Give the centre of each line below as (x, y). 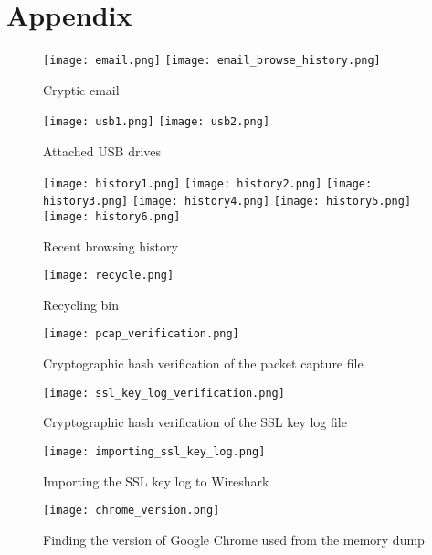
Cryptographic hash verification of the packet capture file (203, 363)
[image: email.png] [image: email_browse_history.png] (212, 61)
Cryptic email (81, 89)
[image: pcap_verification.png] (141, 334)
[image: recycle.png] (109, 276)
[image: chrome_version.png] (132, 511)
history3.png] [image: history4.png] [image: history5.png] (227, 202)
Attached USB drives (102, 151)
